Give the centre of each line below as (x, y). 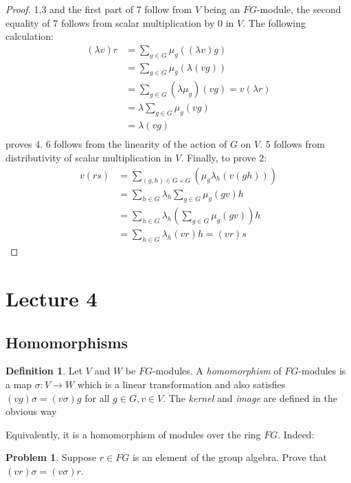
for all (97, 397)
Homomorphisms (67, 342)
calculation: (30, 36)
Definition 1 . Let (44, 371)
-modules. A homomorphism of (217, 371)
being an (222, 9)
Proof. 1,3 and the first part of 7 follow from (99, 9)
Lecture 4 (52, 299)
